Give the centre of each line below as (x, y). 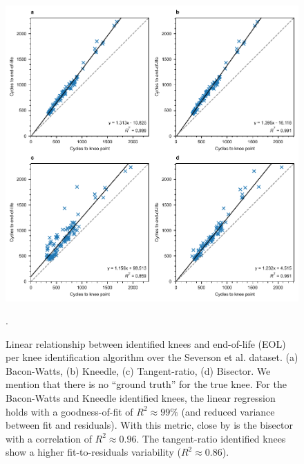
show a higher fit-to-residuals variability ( (93, 452)
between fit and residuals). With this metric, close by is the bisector (149, 425)
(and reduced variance (228, 411)
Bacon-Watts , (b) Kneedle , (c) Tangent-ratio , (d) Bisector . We (138, 370)
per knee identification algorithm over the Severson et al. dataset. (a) (152, 357)
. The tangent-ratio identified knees (211, 438)
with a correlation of (49, 438)
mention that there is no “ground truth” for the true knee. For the (146, 384)
